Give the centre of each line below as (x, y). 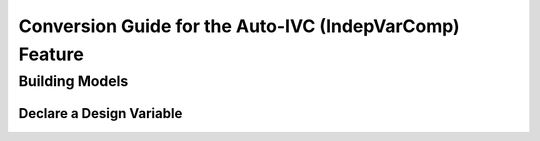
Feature (51, 54)
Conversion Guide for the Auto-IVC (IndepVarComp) (239, 26)
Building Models (73, 81)
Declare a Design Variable (100, 113)
